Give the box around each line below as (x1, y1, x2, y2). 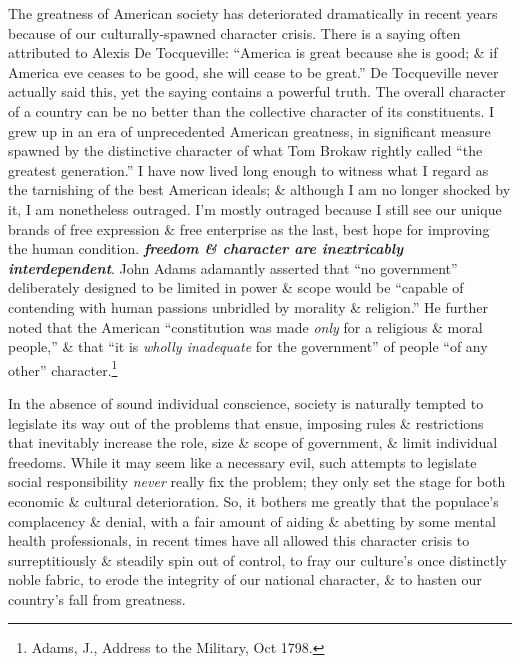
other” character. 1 (8, 356, 118, 380)
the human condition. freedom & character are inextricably (8, 238, 404, 259)
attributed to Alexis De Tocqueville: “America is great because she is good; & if (8, 42, 498, 63)
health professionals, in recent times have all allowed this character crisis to (8, 530, 470, 551)
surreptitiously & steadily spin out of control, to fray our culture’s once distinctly (8, 549, 507, 570)
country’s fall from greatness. (8, 588, 186, 609)
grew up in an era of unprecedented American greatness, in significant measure (8, 120, 491, 141)
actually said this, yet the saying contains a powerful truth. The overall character (8, 81, 506, 102)
